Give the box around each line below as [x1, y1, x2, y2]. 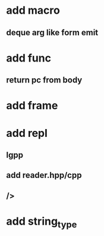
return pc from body [6, 75, 83, 85]
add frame [6, 99, 58, 112]
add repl [6, 126, 48, 140]
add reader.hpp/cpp [6, 170, 82, 180]
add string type [6, 214, 77, 230]
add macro [6, 4, 61, 17]
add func [6, 51, 52, 65]
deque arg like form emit [6, 27, 99, 38]
